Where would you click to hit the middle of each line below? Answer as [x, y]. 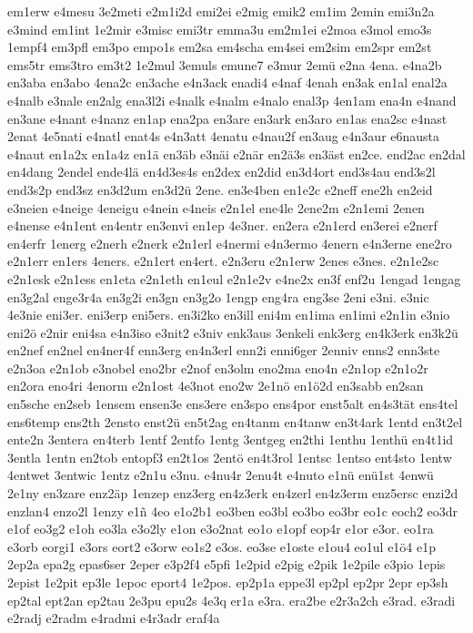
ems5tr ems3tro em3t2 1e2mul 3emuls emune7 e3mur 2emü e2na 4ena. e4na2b [225, 64]
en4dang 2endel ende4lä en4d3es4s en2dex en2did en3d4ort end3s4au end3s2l [221, 172]
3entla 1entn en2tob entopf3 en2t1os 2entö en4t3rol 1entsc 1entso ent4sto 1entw [230, 457]
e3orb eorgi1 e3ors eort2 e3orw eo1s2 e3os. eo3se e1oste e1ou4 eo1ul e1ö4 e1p [222, 546]
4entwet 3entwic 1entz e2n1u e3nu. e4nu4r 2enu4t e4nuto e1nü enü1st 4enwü [221, 475]
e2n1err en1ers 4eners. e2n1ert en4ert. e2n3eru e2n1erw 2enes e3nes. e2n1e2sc [223, 261]
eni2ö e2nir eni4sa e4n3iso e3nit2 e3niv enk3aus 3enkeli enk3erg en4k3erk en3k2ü [233, 332]
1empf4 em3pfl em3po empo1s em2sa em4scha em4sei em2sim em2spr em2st [220, 47]
